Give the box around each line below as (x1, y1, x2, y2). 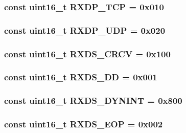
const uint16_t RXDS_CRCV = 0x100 (4, 47, 171, 60)
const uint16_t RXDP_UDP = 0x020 (4, 24, 166, 36)
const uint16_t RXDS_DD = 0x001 (4, 71, 157, 83)
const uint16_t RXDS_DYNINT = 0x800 (4, 94, 182, 107)
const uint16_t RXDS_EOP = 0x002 (4, 118, 163, 130)
